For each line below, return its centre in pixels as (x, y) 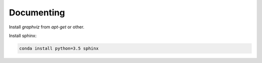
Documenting (37, 13)
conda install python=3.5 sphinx (59, 48)
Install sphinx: (23, 36)
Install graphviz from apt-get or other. (47, 27)
